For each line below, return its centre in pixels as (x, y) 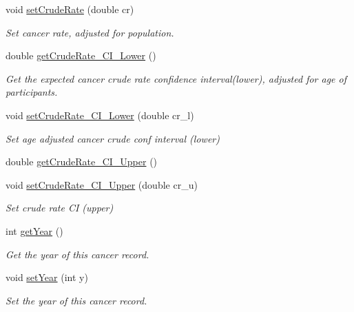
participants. (32, 92)
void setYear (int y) (47, 277)
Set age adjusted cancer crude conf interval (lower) (113, 138)
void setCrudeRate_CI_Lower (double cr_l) (100, 115)
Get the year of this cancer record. (77, 254)
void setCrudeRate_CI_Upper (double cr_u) (102, 184)
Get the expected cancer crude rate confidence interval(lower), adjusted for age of (176, 78)
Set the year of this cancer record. (76, 300)
